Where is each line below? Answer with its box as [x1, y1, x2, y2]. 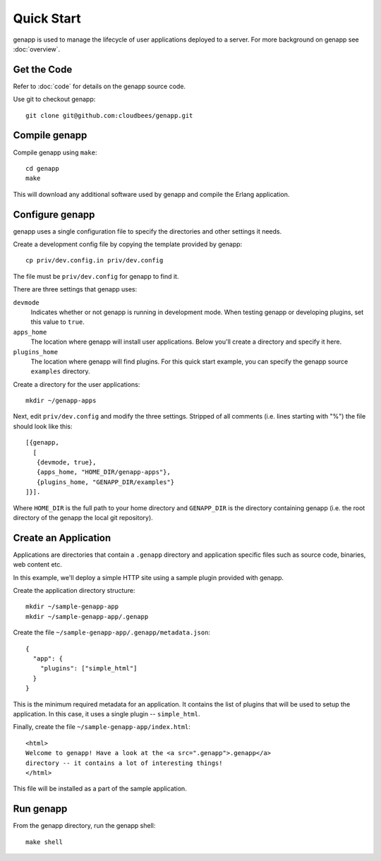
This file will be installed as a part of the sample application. [13, 784, 187, 793]
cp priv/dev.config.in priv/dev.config [25, 256, 164, 265]
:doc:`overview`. [13, 44, 61, 53]
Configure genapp [13, 208, 95, 220]
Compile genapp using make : [13, 148, 97, 157]
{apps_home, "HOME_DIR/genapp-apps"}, [36, 468, 171, 476]
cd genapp [25, 164, 59, 172]
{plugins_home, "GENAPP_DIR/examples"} [36, 478, 175, 486]
